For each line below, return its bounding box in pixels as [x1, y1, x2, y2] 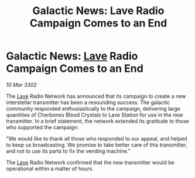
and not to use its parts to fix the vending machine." [6, 148, 131, 155]
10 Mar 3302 [6, 81, 37, 88]
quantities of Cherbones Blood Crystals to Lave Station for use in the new [6, 111, 183, 118]
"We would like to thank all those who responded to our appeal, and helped [6, 135, 187, 142]
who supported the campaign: [6, 124, 79, 131]
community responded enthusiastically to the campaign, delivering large [6, 105, 180, 112]
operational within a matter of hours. [6, 165, 94, 172]
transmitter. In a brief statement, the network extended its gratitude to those [6, 117, 189, 124]
